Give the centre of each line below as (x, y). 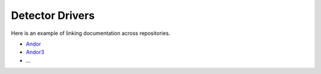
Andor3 (35, 52)
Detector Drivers (53, 15)
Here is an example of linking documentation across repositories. (91, 33)
